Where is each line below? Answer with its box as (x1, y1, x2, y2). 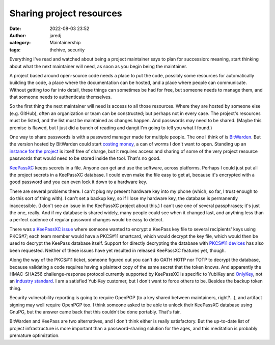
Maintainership (49, 40, 81, 46)
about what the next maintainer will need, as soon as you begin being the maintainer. (9, 63, 187, 69)
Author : (9, 32, 26, 38)
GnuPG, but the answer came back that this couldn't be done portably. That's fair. (9, 309, 181, 315)
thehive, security (49, 46, 85, 53)
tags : (9, 46, 21, 53)
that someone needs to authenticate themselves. (9, 94, 112, 100)
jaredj (49, 32, 62, 38)
